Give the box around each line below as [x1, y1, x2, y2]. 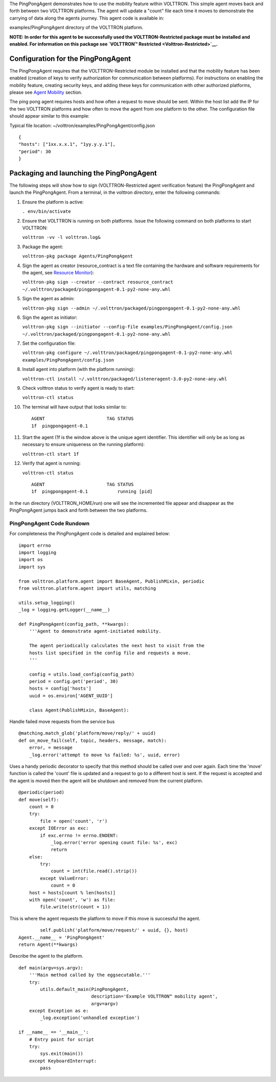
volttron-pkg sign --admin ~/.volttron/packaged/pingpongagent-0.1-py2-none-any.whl [22, 305, 241, 311]
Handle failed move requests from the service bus [9, 719, 115, 725]
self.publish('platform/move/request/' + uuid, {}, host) [40, 928, 189, 933]
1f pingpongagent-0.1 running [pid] [31, 489, 153, 495]
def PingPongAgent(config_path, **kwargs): [18, 621, 129, 627]
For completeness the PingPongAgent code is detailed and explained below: [9, 531, 170, 537]
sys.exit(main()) [40, 1051, 84, 1056]
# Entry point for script [29, 1036, 95, 1042]
